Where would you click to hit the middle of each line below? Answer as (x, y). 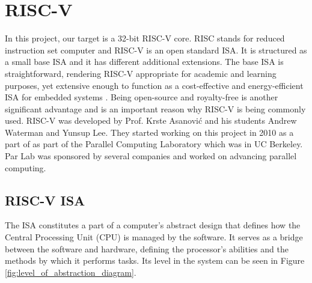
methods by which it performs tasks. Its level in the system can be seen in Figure (155, 260)
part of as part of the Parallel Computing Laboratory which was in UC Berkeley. (154, 144)
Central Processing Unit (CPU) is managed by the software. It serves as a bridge (154, 237)
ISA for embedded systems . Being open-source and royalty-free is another (142, 97)
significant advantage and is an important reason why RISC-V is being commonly (155, 108)
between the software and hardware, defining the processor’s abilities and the (147, 248)
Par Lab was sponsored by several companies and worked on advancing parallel (151, 156)
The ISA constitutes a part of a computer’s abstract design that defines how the (153, 225)
